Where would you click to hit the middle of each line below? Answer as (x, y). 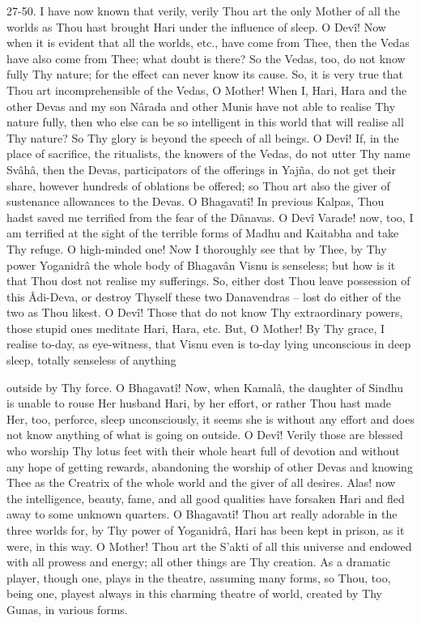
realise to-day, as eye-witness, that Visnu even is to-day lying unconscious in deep (209, 344)
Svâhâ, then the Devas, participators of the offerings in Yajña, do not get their (201, 169)
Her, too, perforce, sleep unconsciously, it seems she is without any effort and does (210, 418)
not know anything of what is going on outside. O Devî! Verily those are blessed (205, 435)
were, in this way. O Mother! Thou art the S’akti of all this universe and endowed (209, 546)
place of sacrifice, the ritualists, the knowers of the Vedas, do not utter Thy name (208, 154)
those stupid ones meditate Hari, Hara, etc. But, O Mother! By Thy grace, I (196, 328)
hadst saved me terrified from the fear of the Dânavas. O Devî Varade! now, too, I (210, 217)
